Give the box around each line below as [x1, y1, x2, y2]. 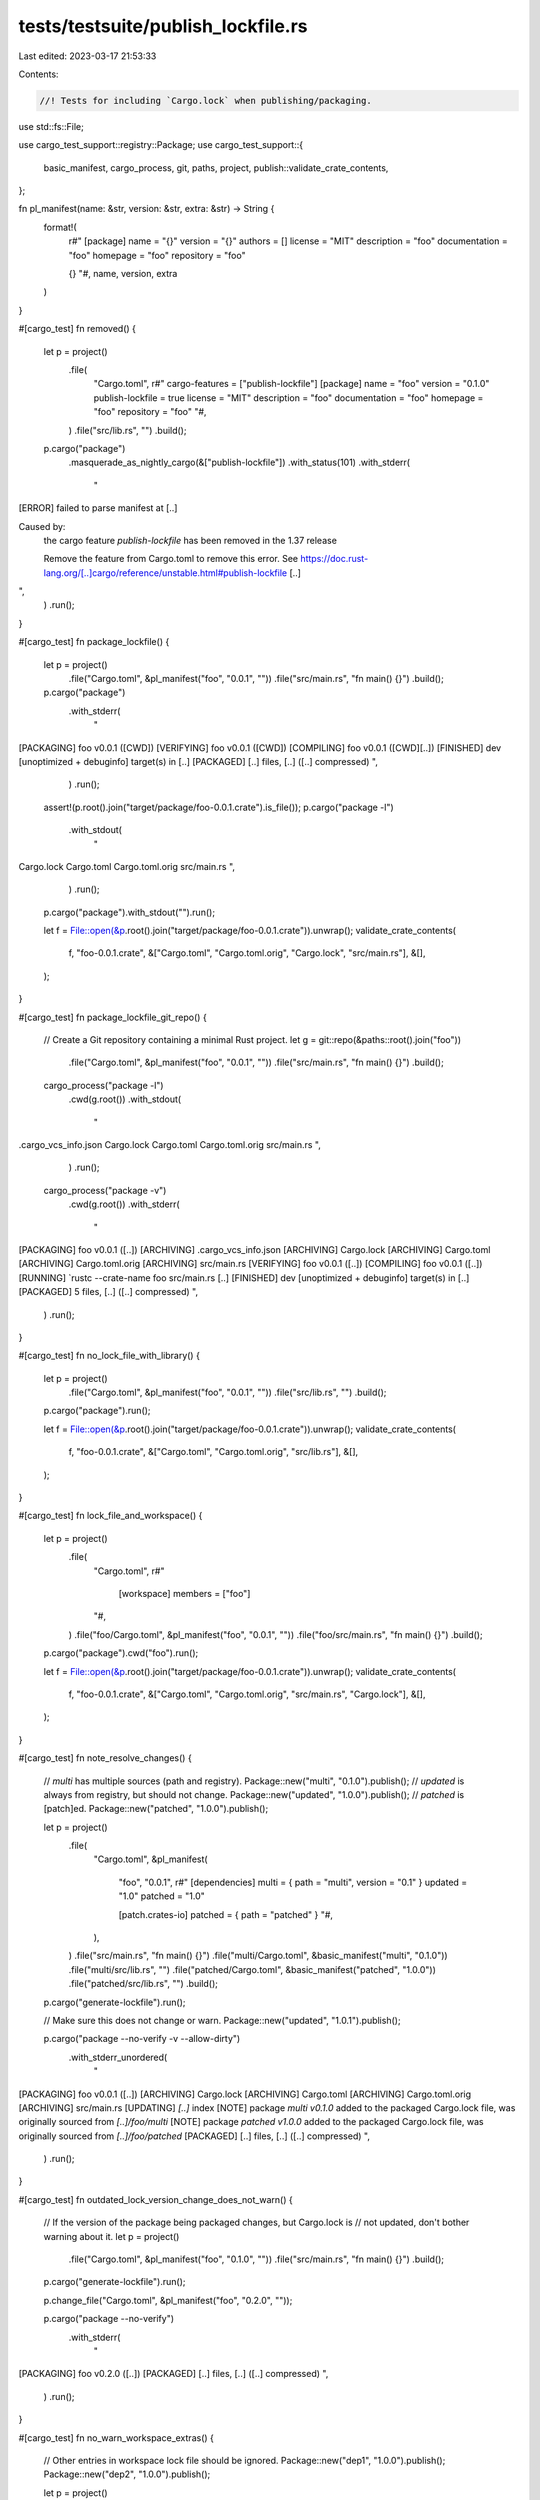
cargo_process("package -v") [43, 1184, 167, 1196]
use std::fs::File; [18, 120, 84, 132]
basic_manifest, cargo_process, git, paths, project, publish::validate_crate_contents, [43, 161, 389, 174]
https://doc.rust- [300, 553, 369, 565]
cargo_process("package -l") [43, 1079, 164, 1091]
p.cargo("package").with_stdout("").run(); [43, 906, 215, 918]
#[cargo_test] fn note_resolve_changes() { [18, 1752, 192, 1764]
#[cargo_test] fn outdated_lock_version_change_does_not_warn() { [18, 2193, 294, 2205]
